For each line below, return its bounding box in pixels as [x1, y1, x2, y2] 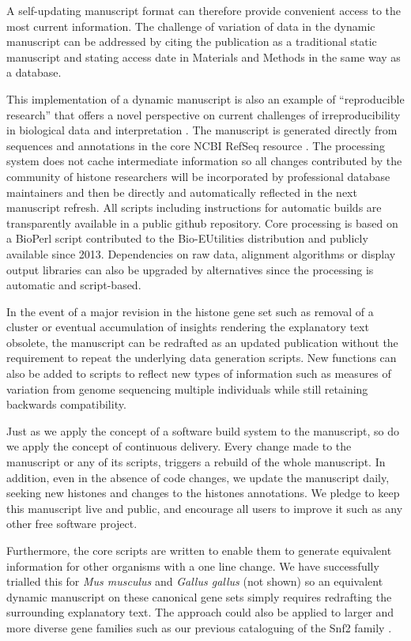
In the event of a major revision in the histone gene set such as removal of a [6, 303, 374, 319]
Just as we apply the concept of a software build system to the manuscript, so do [6, 422, 399, 439]
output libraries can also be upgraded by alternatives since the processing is [6, 261, 374, 277]
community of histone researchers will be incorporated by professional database [6, 168, 390, 184]
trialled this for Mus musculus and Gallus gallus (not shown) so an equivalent [6, 573, 383, 590]
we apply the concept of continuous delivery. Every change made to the [6, 438, 352, 454]
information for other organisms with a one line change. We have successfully [6, 557, 379, 574]
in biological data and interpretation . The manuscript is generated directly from [6, 122, 398, 138]
